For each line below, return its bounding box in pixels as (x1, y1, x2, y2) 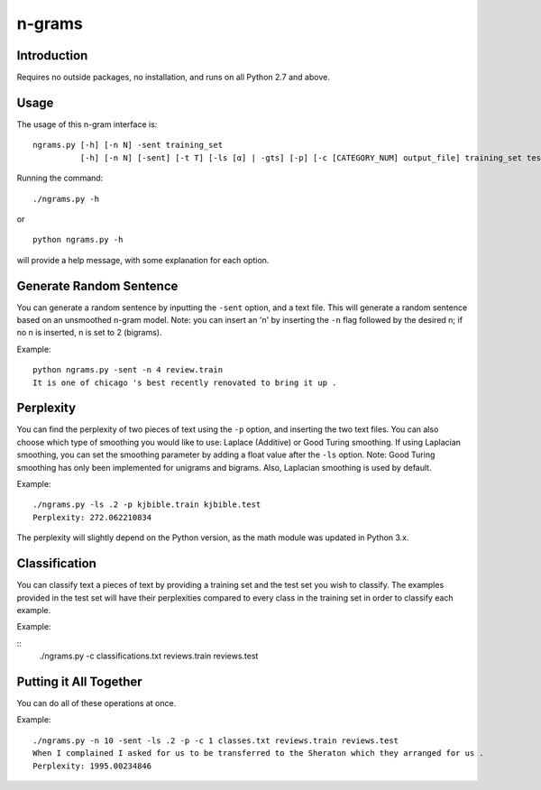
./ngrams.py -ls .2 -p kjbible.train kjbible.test (32, 500, 261, 510)
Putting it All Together (16, 674, 143, 689)
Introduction (16, 48, 88, 63)
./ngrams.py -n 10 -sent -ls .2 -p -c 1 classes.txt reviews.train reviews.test (32, 735, 399, 746)
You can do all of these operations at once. (16, 697, 177, 708)
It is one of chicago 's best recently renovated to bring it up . (32, 377, 337, 388)
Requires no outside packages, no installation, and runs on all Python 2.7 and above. (16, 72, 331, 83)
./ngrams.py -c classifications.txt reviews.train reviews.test (39, 650, 259, 662)
